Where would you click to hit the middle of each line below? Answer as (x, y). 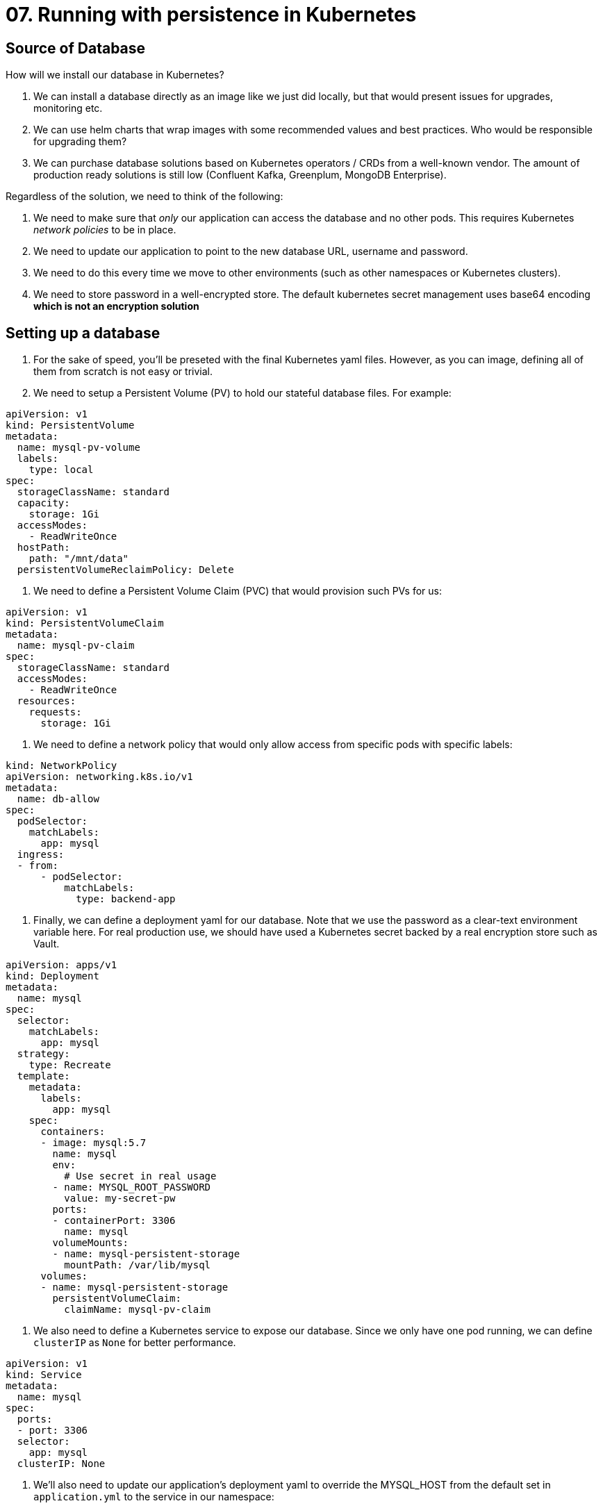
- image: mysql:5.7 (93, 1143)
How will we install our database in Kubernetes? (115, 75)
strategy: (43, 1054)
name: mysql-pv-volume (79, 448)
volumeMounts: (91, 1243)
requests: (55, 712)
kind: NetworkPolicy (61, 766)
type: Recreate (70, 1065)
